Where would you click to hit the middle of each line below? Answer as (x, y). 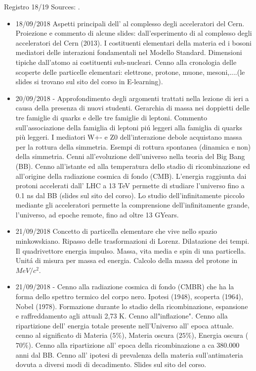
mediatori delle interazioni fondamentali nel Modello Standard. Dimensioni (129, 52)
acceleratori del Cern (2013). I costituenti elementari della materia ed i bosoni (133, 42)
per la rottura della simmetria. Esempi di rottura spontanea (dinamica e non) (133, 146)
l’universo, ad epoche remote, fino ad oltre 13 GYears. (97, 214)
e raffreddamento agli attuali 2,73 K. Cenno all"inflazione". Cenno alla (122, 316)
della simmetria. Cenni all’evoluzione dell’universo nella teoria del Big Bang (130, 156)
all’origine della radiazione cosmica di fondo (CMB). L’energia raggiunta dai (131, 176)
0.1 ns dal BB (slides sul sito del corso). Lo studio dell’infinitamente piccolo (130, 195)
